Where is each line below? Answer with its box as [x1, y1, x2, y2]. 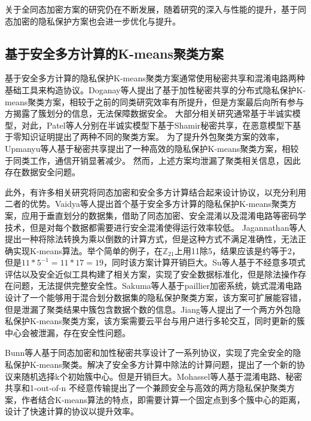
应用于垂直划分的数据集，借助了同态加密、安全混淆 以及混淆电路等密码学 [21, 209, 306, 221]
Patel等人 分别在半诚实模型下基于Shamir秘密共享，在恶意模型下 [46, 118, 293, 131]
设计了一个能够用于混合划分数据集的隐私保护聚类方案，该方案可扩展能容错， [5, 291, 306, 304]
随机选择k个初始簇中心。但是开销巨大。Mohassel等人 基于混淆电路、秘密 [21, 370, 303, 382]
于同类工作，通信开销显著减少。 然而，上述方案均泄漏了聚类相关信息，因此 [5, 154, 301, 166]
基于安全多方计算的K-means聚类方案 [5, 44, 224, 62]
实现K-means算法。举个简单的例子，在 [13, 244, 163, 257]
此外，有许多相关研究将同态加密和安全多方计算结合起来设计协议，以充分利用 [5, 185, 306, 198]
